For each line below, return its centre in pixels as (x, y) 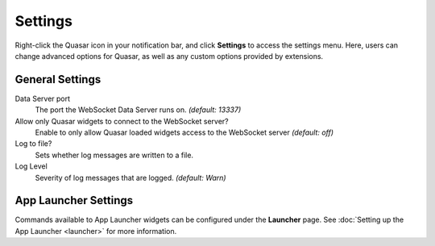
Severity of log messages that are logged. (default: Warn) (130, 177)
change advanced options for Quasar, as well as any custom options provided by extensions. (169, 56)
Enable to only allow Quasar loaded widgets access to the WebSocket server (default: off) (184, 132)
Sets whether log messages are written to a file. (114, 155)
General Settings (58, 79)
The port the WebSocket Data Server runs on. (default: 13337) (138, 110)
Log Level (31, 166)
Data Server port (43, 98)
